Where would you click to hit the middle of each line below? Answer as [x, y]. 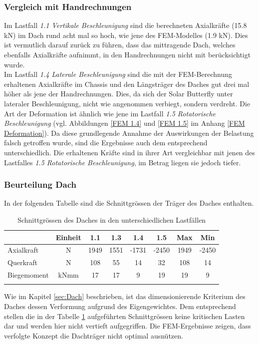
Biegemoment [28, 275]
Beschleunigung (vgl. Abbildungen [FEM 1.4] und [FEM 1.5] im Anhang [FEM [125, 123]
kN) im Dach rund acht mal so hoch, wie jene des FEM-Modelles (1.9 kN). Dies [126, 35]
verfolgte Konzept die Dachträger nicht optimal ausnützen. [94, 335]
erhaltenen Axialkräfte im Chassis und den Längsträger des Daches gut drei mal [127, 84]
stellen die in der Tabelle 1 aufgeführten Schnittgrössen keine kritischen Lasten [125, 316]
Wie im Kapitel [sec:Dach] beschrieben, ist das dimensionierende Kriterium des [125, 296]
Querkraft [22, 262]
